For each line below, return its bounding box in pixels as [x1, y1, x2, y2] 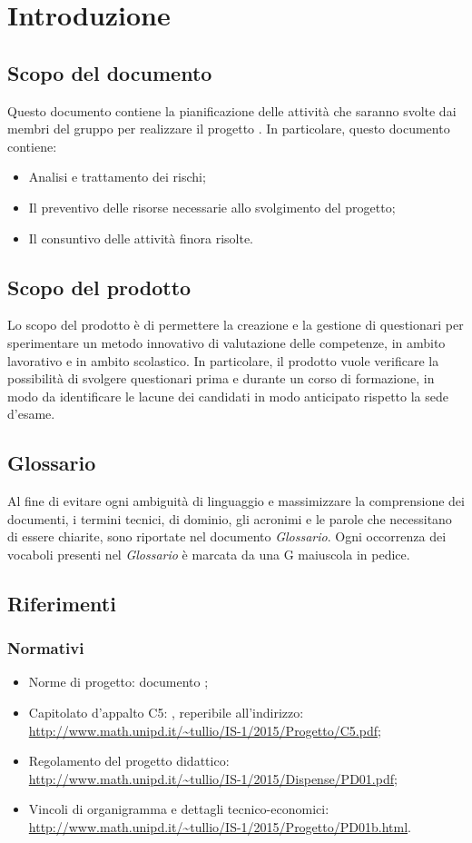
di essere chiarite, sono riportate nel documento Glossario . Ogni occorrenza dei [7, 527, 447, 546]
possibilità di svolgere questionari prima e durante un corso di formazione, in [7, 369, 435, 388]
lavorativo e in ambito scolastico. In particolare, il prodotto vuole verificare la [7, 351, 439, 370]
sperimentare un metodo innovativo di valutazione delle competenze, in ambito [7, 332, 446, 352]
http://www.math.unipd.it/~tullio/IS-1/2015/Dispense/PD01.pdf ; [28, 769, 398, 788]
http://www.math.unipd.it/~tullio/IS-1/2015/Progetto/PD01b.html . [28, 818, 411, 837]
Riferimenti [7, 589, 116, 617]
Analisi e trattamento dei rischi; [28, 167, 206, 186]
